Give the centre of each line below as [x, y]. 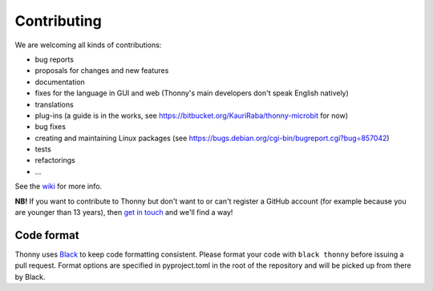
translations [54, 104]
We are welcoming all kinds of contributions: [88, 45]
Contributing [58, 21]
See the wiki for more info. [59, 186]
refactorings [55, 160]
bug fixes [50, 127]
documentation [60, 82]
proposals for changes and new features [102, 71]
